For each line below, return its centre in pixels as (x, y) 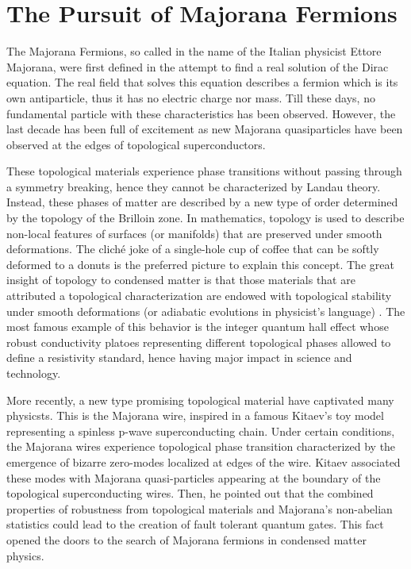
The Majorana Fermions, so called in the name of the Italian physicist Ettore (194, 51)
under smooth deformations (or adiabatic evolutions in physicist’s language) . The (206, 311)
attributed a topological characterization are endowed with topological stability (199, 296)
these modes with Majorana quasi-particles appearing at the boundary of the (194, 477)
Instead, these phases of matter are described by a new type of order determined (202, 202)
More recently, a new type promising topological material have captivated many (200, 400)
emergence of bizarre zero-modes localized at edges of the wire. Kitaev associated (204, 461)
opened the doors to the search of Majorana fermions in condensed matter (186, 539)
